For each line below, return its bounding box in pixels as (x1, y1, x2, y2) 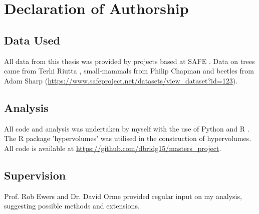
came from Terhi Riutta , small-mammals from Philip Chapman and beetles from (4, 65, 254, 76)
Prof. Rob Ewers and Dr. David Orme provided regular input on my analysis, (4, 190, 242, 201)
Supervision (4, 167, 66, 182)
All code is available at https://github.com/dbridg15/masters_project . (4, 142, 221, 153)
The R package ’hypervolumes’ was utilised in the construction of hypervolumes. (4, 133, 251, 143)
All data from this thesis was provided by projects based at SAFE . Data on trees (4, 55, 255, 66)
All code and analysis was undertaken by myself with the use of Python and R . (4, 123, 249, 133)
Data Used (4, 32, 61, 47)
